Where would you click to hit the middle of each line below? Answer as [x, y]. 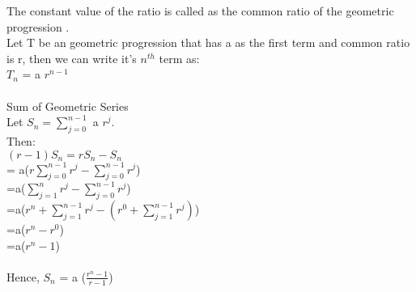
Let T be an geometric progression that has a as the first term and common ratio [208, 42]
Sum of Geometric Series [68, 106]
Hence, [23, 276]
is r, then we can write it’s [72, 58]
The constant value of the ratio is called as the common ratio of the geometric [200, 11]
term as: [179, 58]
